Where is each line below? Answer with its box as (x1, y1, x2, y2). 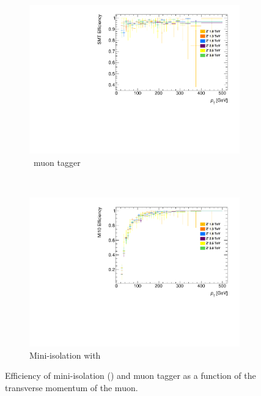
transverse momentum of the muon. (5, 381, 138, 394)
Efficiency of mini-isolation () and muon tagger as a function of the (5, 369, 256, 382)
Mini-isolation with (29, 348, 101, 361)
